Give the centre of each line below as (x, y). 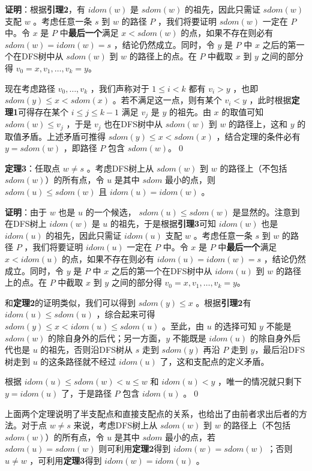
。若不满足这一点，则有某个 (167, 100)
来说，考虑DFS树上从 (115, 425)
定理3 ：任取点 (33, 168)
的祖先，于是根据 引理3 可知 (163, 223)
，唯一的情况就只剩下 (260, 381)
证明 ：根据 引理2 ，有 (45, 9)
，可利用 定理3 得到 (66, 460)
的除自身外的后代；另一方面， (107, 337)
